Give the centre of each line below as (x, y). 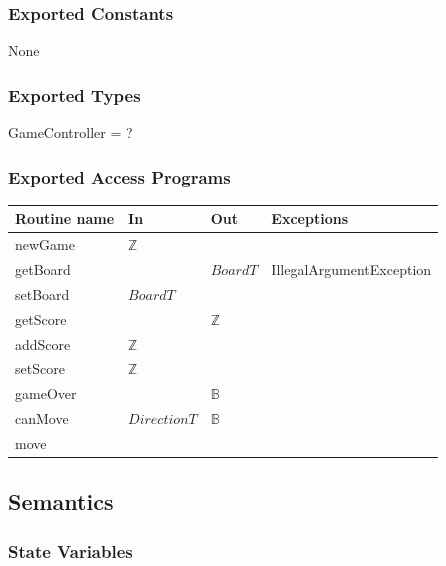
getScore (41, 318)
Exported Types (74, 94)
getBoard (43, 269)
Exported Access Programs (119, 176)
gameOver (46, 393)
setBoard (42, 293)
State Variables (70, 550)
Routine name (65, 218)
